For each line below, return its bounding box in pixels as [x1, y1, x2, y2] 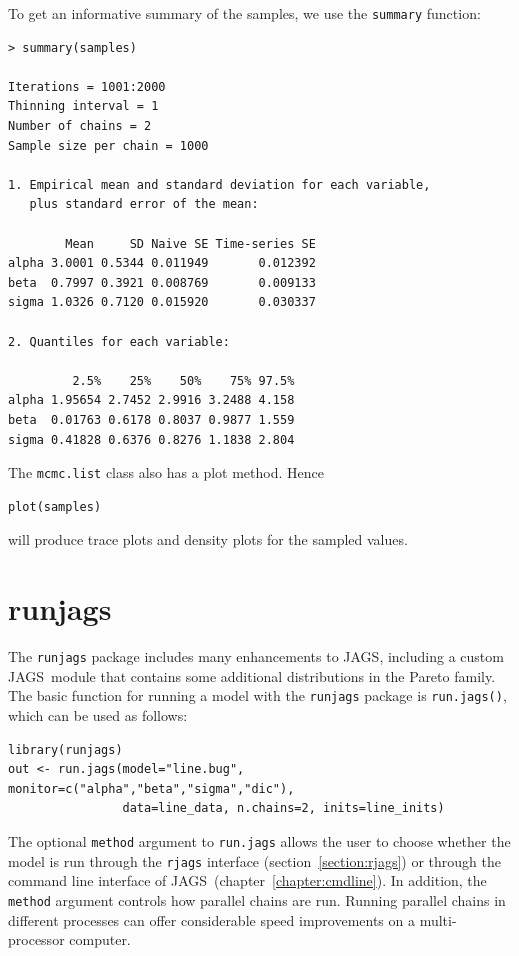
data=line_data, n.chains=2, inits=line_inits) [122, 801, 445, 816]
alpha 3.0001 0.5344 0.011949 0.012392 [8, 256, 316, 271]
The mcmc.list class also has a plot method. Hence [8, 462, 324, 483]
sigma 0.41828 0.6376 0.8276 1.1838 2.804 [8, 432, 295, 447]
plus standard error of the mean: [29, 197, 259, 212]
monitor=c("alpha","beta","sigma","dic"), [8, 781, 295, 796]
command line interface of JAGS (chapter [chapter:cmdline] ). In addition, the [8, 870, 487, 891]
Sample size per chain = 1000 [8, 138, 209, 153]
